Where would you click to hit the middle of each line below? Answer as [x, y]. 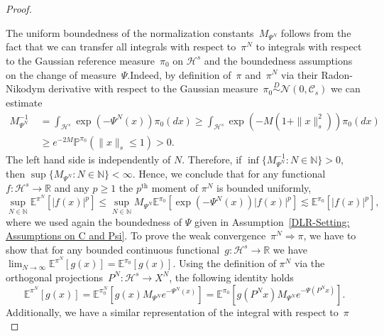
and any [72, 187]
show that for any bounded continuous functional [113, 249]
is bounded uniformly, [264, 187]
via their [300, 74]
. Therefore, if [212, 159]
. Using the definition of [224, 263]
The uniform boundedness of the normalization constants [130, 32]
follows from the [316, 32]
